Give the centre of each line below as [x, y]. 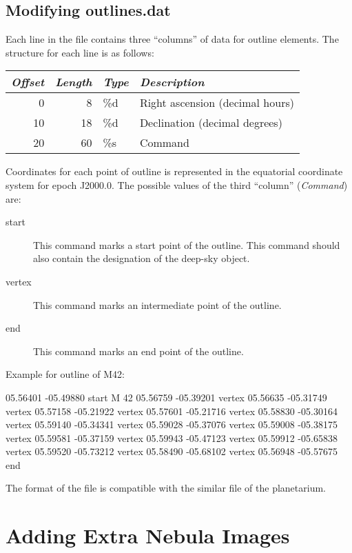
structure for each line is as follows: [80, 52]
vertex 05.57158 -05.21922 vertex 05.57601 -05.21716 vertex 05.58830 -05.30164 [172, 411]
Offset [28, 82]
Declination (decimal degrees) [211, 123]
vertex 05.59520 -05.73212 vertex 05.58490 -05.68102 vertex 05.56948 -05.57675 [172, 451]
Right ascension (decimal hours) [217, 103]
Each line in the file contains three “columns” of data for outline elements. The [172, 39]
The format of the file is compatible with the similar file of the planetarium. [166, 488]
